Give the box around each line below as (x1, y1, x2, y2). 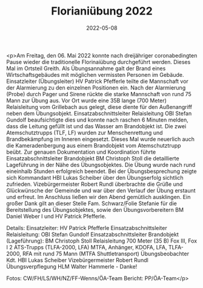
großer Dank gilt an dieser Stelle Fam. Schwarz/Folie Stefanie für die (6, 200, 177, 207)
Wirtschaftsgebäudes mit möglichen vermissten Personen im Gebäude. (6, 71, 184, 78)
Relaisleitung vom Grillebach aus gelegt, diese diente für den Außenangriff (6, 103, 193, 110)
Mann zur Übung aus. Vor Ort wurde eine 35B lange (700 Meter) (6, 97, 167, 104)
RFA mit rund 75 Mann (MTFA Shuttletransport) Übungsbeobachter (22, 250, 190, 257)
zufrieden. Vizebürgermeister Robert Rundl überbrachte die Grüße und (6, 180, 183, 188)
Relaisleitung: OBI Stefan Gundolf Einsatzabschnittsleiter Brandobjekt (6, 231, 179, 238)
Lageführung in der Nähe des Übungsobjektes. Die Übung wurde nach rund (6, 161, 196, 168)
